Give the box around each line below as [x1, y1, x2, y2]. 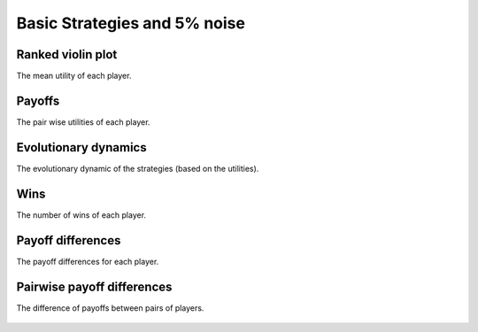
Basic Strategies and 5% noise [16, 13, 245, 33]
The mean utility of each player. [16, 71, 132, 81]
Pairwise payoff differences [16, 279, 173, 294]
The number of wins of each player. [16, 209, 146, 220]
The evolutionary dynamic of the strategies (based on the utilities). [16, 163, 259, 174]
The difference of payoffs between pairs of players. [16, 302, 204, 313]
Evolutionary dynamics [16, 140, 147, 155]
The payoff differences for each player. [16, 256, 159, 266]
